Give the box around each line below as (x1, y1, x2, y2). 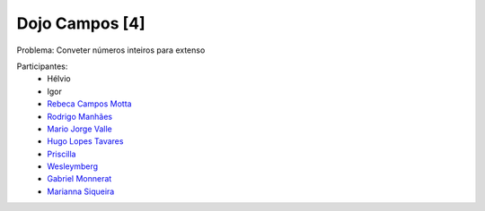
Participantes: (16, 61, 68, 72)
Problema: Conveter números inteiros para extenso (16, 45, 206, 55)
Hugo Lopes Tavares (47, 136, 124, 147)
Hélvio (47, 73, 71, 84)
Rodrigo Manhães (47, 111, 112, 122)
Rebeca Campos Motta (47, 98, 132, 109)
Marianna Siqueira (47, 186, 115, 197)
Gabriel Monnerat (47, 173, 112, 184)
